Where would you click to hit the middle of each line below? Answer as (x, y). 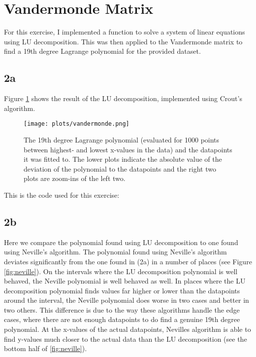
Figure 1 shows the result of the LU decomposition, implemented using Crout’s (123, 98)
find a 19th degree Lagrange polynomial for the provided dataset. (102, 51)
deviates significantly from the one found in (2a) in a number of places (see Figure (128, 261)
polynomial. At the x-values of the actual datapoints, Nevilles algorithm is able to (128, 329)
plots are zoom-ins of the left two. (75, 178)
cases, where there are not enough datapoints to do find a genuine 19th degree (122, 319)
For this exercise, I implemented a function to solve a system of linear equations (125, 32)
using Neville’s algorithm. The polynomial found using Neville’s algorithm (115, 252)
